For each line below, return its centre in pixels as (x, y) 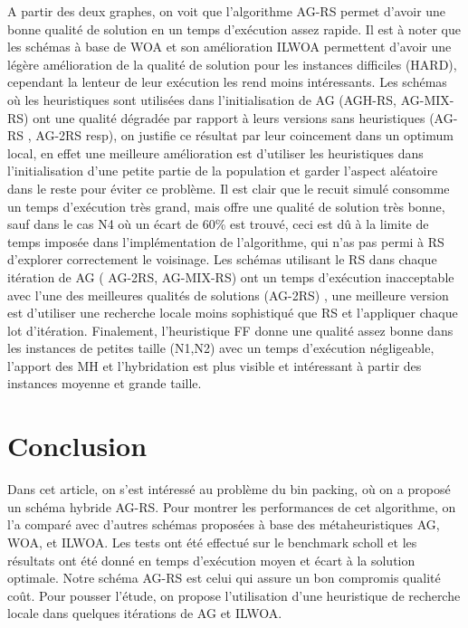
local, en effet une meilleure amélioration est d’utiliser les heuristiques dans (215, 152)
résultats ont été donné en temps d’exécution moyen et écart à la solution (211, 560)
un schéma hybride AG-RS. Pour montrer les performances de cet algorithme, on (232, 506)
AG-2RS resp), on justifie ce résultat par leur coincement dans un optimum (244, 135)
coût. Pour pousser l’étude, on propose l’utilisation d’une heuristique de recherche (234, 595)
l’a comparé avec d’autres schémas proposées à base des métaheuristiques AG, (224, 524)
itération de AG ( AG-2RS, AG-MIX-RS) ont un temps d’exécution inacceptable (231, 276)
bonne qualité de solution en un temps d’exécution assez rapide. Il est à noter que (234, 29)
